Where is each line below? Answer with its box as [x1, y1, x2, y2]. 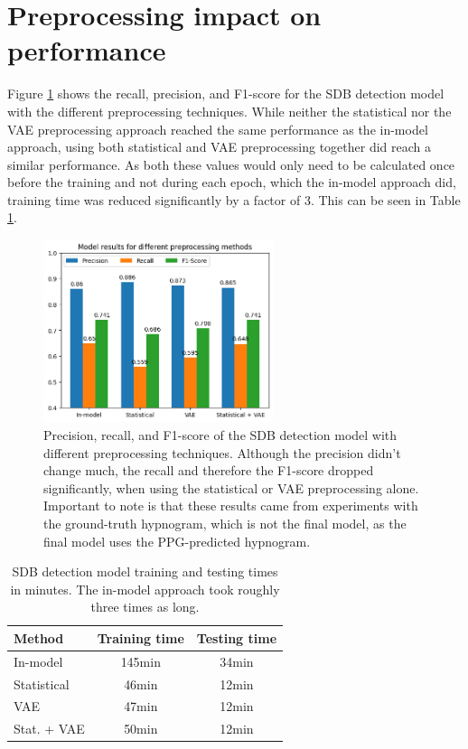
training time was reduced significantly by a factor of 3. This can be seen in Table [7, 190, 461, 209]
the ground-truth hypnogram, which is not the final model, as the [43, 513, 407, 532]
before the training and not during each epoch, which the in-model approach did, [7, 173, 456, 192]
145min [120, 651, 161, 670]
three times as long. [90, 597, 200, 616]
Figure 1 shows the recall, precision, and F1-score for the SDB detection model [7, 84, 445, 103]
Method [14, 628, 64, 647]
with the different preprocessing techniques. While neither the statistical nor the [7, 101, 452, 120]
